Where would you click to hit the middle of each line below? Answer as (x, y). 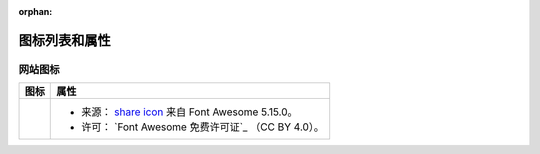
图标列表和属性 (64, 40)
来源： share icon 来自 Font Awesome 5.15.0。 (190, 112)
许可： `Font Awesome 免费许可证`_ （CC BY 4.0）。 (203, 127)
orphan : (35, 11)
